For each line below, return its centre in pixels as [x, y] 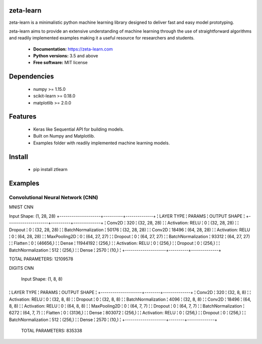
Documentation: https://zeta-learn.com [73, 49]
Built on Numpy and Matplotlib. [64, 136]
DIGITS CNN [21, 268]
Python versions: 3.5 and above [66, 56]
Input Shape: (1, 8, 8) [42, 279]
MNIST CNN [21, 207]
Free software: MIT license [60, 63]
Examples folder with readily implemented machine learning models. [101, 143]
